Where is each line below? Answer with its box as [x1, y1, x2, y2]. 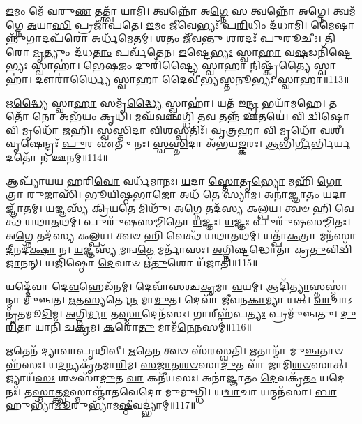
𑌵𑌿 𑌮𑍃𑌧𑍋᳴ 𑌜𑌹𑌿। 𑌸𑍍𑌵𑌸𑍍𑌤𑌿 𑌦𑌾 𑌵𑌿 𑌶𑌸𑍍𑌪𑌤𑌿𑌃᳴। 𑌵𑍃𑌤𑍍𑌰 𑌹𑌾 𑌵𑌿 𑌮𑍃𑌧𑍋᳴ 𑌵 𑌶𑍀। [6, 122, 345, 137]
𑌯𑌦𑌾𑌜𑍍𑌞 [322, 187, 347, 202]
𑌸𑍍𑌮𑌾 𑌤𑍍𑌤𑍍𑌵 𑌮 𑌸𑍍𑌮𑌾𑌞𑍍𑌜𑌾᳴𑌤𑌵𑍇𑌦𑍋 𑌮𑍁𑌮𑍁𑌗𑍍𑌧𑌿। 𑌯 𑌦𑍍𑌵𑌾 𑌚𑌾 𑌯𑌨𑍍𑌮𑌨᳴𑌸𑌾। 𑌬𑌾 [32, 384, 337, 398]
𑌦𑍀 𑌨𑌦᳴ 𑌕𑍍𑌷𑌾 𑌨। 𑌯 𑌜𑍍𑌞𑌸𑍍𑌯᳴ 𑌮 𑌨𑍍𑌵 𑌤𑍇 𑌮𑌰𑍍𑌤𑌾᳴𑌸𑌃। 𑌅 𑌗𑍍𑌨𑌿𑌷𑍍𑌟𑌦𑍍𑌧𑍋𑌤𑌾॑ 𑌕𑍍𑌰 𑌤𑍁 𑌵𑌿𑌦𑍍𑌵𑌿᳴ [6, 241, 352, 256]
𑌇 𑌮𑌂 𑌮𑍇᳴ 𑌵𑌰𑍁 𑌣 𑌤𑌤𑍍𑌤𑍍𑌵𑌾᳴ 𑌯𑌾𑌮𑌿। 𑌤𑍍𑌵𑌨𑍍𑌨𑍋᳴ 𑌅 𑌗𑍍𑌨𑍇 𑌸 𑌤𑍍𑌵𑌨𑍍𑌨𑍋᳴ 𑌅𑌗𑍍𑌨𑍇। [6, 3, 330, 17]
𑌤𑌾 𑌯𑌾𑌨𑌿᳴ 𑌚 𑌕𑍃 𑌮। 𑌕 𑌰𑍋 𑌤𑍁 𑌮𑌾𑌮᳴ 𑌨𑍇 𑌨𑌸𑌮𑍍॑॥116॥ [17, 319, 252, 334]
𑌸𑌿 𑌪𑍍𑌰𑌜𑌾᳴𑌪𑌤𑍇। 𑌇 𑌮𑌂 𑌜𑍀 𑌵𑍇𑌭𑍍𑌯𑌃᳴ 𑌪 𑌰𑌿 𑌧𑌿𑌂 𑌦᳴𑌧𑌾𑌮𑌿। [52, 17, 308, 31]
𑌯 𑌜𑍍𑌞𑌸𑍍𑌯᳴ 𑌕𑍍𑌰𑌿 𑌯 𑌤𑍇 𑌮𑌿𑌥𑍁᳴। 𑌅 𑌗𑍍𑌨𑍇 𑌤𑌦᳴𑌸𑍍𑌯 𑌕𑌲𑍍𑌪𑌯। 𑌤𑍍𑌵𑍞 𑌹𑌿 [45, 200, 332, 215]
